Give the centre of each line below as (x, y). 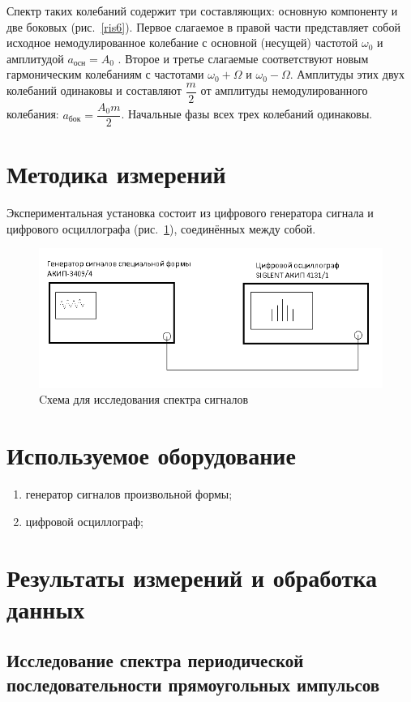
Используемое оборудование (151, 455)
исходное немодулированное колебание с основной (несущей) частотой (182, 43)
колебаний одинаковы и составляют (94, 90)
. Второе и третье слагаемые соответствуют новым (243, 58)
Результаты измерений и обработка (192, 577)
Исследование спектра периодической (155, 660)
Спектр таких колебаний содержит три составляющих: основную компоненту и (202, 11)
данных (46, 608)
